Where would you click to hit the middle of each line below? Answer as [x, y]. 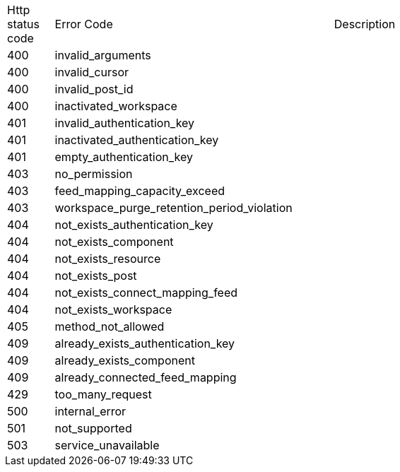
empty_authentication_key [124, 157]
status [23, 24]
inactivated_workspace [116, 106]
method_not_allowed [110, 326]
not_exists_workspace [113, 309]
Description [365, 24]
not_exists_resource [108, 259]
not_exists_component [114, 242]
